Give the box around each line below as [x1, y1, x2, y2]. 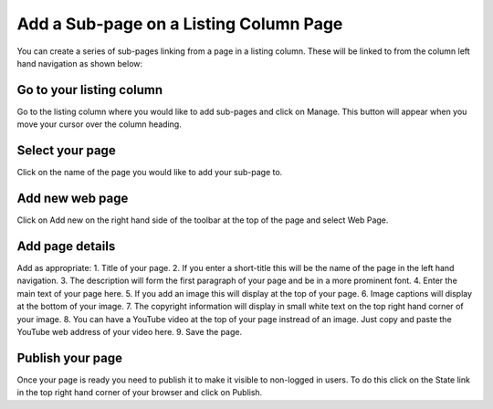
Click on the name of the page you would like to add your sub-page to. [16, 167, 283, 178]
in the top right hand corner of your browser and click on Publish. [16, 387, 263, 398]
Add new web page [16, 190, 129, 205]
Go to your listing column [16, 82, 163, 98]
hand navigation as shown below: [16, 58, 143, 68]
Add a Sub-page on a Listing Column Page [16, 14, 343, 34]
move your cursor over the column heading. [16, 119, 182, 130]
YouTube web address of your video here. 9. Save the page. [16, 326, 243, 337]
